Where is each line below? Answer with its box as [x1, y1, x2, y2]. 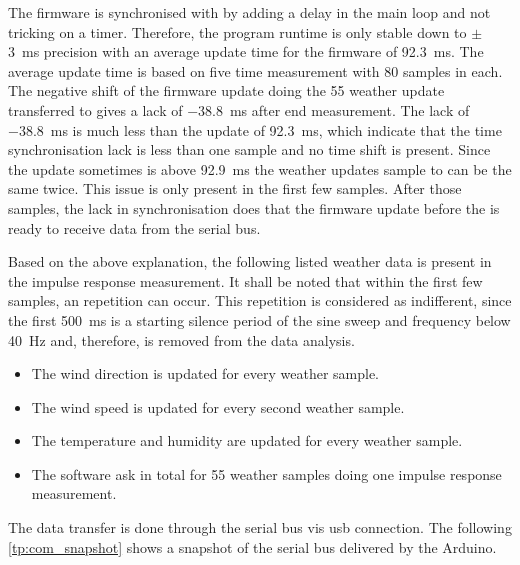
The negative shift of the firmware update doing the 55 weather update [8, 80, 445, 101]
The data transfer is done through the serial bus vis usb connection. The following [8, 517, 512, 538]
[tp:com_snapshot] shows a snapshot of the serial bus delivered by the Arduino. [8, 536, 497, 557]
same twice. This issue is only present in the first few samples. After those [8, 178, 462, 199]
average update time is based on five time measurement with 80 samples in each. [8, 60, 503, 81]
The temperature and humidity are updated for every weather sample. [31, 430, 463, 451]
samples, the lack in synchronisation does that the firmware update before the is [8, 197, 500, 218]
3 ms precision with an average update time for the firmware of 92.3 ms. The [8, 41, 484, 62]
